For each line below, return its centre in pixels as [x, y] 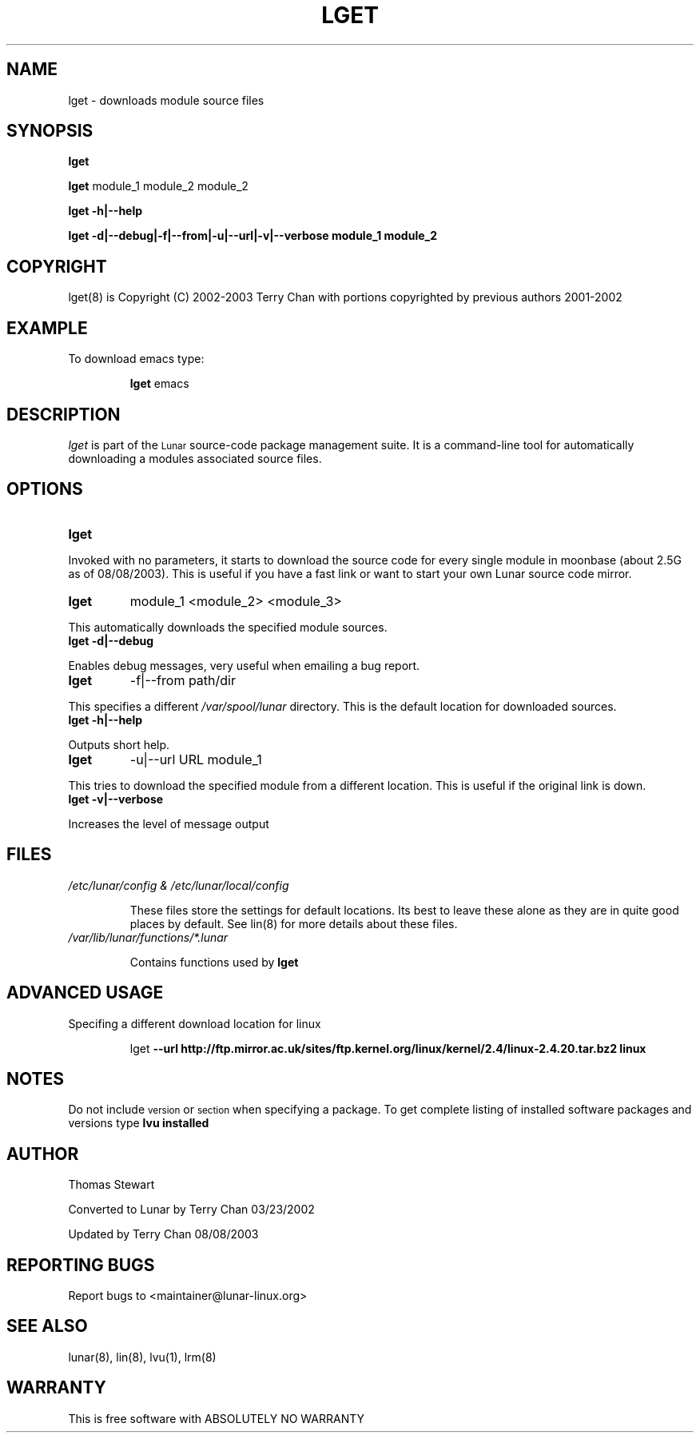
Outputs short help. [119, 744]
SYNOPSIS [50, 131]
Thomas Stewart [111, 1185]
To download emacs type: [136, 359]
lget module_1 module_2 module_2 [158, 186]
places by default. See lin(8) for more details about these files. [294, 923]
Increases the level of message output [169, 823]
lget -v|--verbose [116, 799]
